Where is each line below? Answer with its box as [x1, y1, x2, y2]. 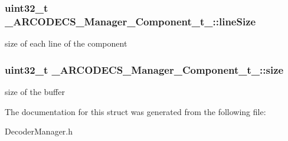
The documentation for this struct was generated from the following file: [5, 105, 266, 117]
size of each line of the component [5, 37, 127, 50]
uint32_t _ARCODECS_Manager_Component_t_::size [5, 62, 284, 77]
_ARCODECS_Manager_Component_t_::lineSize [5, 14, 256, 28]
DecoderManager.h [5, 125, 73, 137]
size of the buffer [5, 85, 65, 97]
